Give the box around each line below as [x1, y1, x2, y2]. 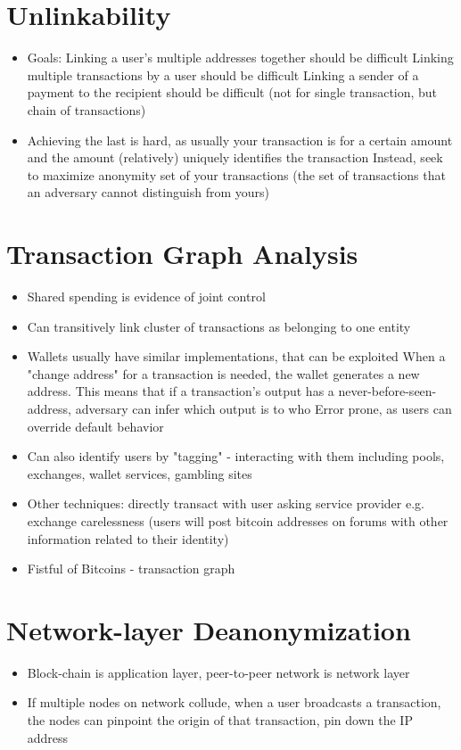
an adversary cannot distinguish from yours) [27, 183, 269, 202]
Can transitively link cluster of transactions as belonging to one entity [27, 317, 411, 335]
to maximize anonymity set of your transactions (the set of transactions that [27, 165, 446, 184]
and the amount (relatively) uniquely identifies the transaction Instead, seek [27, 148, 443, 167]
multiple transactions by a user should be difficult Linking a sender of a [27, 65, 419, 84]
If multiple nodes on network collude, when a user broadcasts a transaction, [27, 693, 441, 712]
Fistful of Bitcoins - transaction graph [27, 559, 235, 578]
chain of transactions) [27, 100, 146, 119]
